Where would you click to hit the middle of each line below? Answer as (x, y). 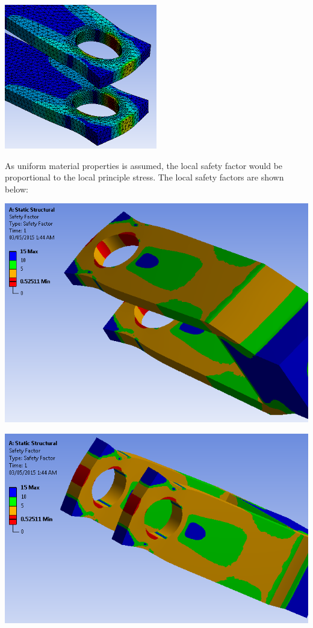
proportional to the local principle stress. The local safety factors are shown (144, 177)
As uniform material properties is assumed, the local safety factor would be (144, 165)
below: (17, 189)
